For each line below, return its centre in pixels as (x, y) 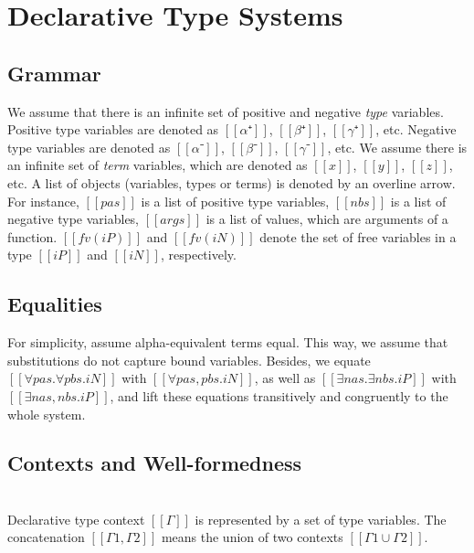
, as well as (285, 378)
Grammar (54, 73)
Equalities (55, 304)
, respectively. (198, 255)
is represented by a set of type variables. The (321, 519)
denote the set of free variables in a (358, 236)
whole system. (47, 414)
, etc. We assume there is (397, 147)
